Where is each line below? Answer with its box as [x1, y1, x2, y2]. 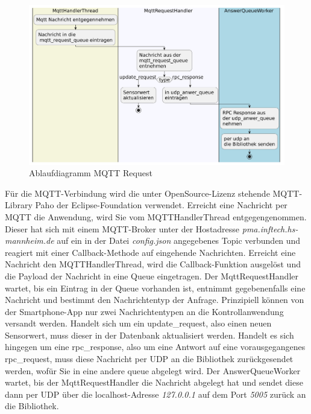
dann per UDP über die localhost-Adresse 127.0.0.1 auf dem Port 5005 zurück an [5, 387, 306, 400]
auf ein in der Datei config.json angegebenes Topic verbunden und [57, 234, 301, 247]
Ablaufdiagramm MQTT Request [29, 167, 152, 179]
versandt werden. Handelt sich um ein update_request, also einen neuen [5, 317, 272, 330]
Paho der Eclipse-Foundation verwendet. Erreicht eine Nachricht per [35, 199, 287, 211]
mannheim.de [5, 234, 54, 247]
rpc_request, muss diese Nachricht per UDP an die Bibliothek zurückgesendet [5, 352, 294, 365]
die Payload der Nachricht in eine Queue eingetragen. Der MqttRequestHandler [5, 269, 298, 282]
